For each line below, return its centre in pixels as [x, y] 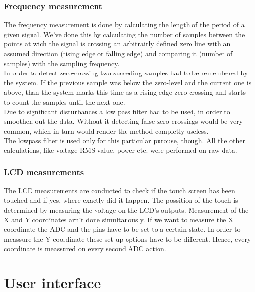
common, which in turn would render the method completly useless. [106, 130]
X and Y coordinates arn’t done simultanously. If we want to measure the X [119, 219]
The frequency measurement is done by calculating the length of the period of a [124, 24]
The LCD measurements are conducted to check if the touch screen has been [120, 190]
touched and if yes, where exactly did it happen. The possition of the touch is [121, 200]
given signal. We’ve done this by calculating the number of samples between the [125, 34]
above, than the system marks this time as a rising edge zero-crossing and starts [125, 92]
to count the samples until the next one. [64, 101]
